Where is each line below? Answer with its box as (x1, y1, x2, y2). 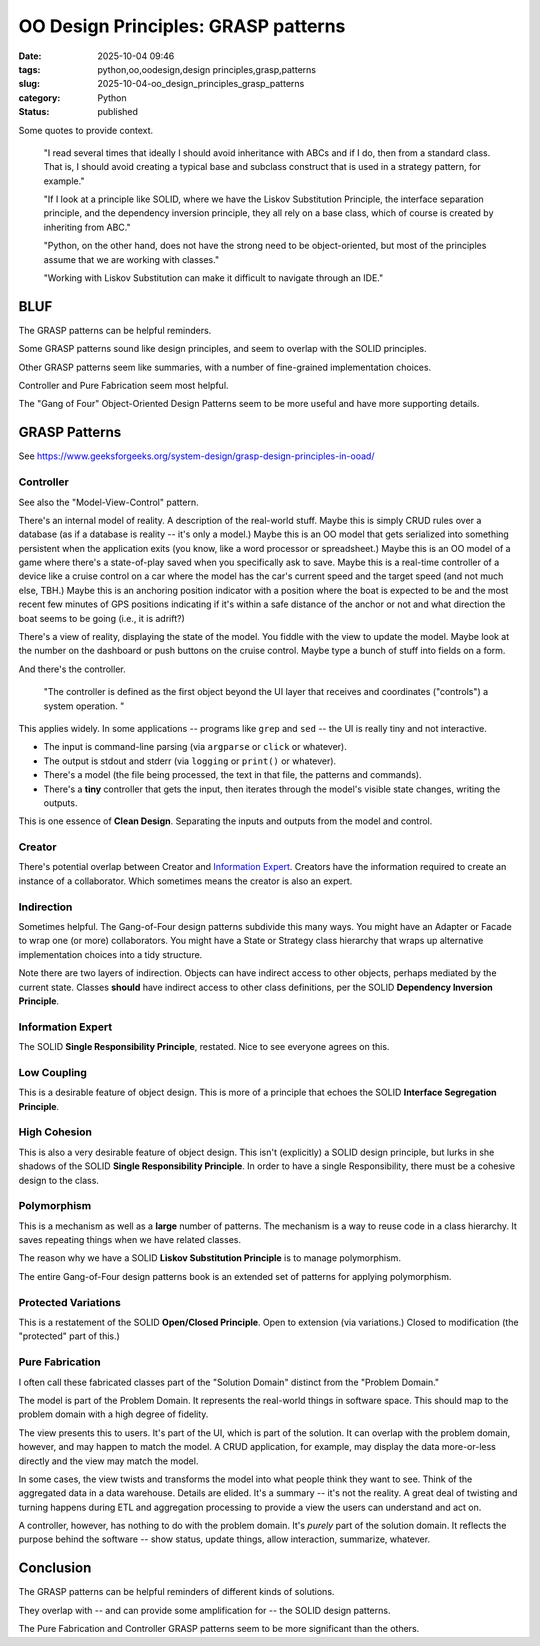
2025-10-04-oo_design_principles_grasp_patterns (97, 78, 305, 90)
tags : (18, 63, 41, 75)
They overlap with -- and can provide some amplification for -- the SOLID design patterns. (18, 1604, 391, 1616)
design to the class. (18, 1174, 100, 1186)
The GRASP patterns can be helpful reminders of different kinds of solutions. (18, 1586, 335, 1598)
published (97, 106, 139, 118)
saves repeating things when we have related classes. (18, 1234, 242, 1246)
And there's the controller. (18, 663, 126, 675)
